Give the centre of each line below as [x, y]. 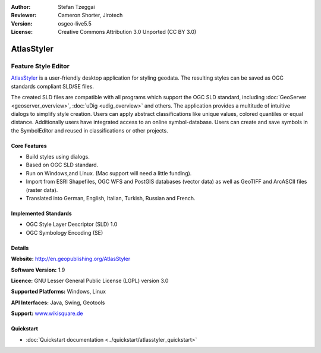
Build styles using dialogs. [58, 157]
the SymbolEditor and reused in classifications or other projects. [90, 130]
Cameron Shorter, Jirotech [90, 15]
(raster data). [42, 190]
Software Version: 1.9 [38, 270]
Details [20, 248]
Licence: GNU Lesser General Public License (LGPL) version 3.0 [90, 280]
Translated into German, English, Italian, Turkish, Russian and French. [111, 198]
